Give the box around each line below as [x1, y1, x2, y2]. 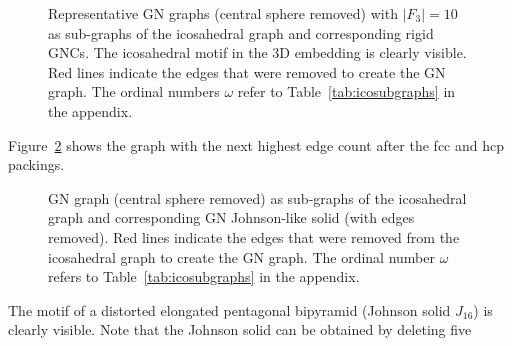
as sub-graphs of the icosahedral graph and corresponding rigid [48, 22, 434, 43]
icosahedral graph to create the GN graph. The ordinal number [48, 246, 435, 267]
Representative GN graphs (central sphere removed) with [48, 3, 398, 23]
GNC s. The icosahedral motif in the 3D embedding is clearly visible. [48, 42, 467, 63]
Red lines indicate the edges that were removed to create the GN [48, 61, 446, 82]
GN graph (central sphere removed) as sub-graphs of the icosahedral [48, 187, 467, 208]
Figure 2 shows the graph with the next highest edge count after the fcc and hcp [8, 134, 505, 155]
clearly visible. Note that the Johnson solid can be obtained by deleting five [8, 319, 472, 340]
